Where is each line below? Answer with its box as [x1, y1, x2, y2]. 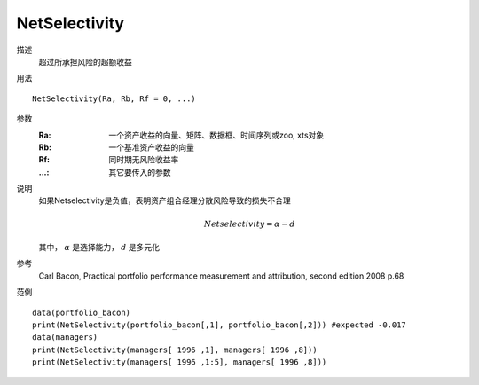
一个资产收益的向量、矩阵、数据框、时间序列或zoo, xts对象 [108, 130, 325, 140]
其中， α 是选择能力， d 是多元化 [38, 242, 160, 253]
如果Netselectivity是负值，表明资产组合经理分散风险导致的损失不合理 [38, 195, 292, 206]
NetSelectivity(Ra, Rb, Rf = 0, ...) [32, 93, 197, 104]
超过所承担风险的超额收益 [38, 56, 132, 67]
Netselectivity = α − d [203, 218, 296, 229]
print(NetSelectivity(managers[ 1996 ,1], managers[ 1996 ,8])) [32, 344, 318, 355]
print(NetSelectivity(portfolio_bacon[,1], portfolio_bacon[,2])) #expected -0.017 [32, 319, 407, 330]
